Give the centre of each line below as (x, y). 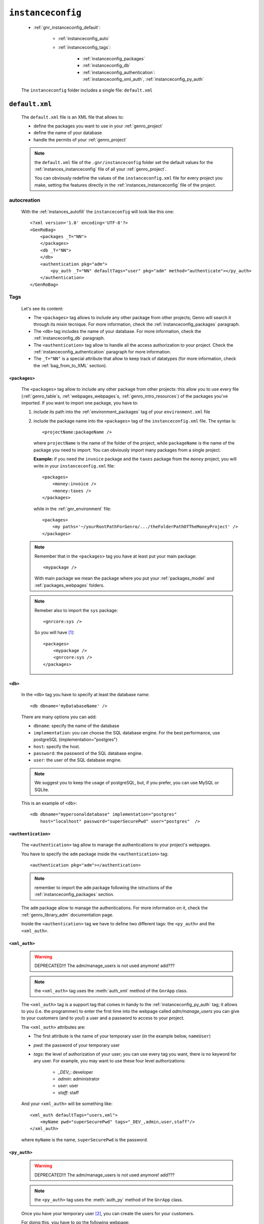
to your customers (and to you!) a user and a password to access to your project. (103, 1018)
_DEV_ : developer (76, 1072)
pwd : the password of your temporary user (77, 1045)
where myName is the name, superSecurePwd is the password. (85, 1140)
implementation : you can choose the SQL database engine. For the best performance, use (127, 732)
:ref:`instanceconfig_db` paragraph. (69, 338)
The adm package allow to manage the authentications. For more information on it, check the (114, 908)
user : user (68, 1086)
